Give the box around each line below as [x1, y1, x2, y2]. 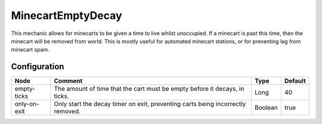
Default [284, 77, 306, 85]
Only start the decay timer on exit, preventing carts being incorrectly [54, 100, 246, 108]
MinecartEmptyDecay [11, 9, 122, 22]
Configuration [11, 62, 64, 72]
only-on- [14, 100, 39, 108]
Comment [54, 77, 83, 85]
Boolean [254, 104, 278, 112]
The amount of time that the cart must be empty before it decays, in [54, 85, 244, 93]
